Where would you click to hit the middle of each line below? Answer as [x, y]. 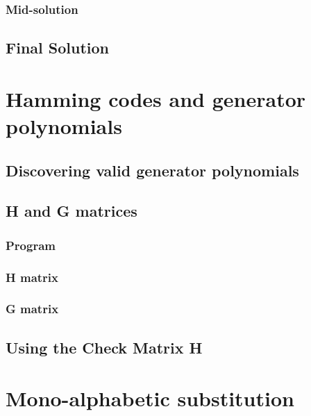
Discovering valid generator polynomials [152, 170]
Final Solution [57, 48]
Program [31, 245]
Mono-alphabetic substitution [150, 398]
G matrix [32, 309]
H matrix [32, 277]
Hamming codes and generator [156, 98]
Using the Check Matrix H [104, 347]
